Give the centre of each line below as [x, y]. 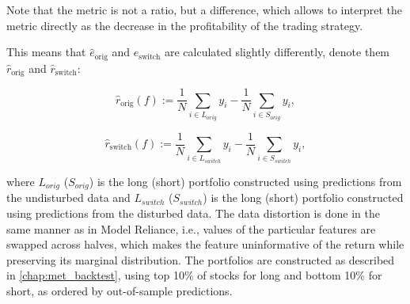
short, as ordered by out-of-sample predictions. [120, 290]
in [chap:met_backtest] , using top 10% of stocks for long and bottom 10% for [194, 275]
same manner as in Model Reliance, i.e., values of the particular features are [191, 228]
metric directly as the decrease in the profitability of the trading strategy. [185, 25]
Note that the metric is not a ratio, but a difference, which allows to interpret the [205, 9]
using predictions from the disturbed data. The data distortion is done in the [193, 213]
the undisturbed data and [68, 198]
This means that [46, 52]
